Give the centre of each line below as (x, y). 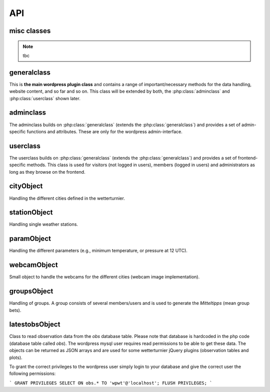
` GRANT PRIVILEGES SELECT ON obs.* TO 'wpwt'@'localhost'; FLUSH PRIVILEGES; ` (111, 383)
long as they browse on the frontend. (47, 172)
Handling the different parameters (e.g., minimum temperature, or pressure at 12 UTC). (98, 251)
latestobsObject (35, 325)
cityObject (26, 186)
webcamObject (33, 265)
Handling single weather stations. (44, 224)
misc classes (30, 31)
